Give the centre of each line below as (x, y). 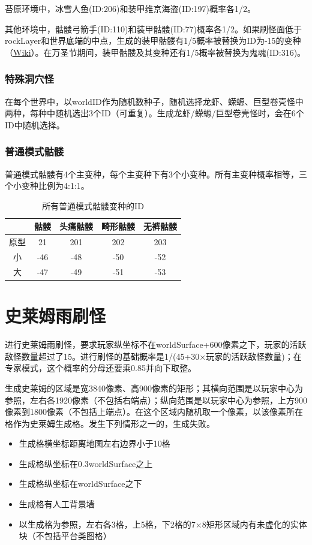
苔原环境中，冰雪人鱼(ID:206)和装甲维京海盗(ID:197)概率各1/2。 (130, 8)
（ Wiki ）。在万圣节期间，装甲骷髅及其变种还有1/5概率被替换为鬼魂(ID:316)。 (155, 52)
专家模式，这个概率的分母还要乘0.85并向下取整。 (100, 368)
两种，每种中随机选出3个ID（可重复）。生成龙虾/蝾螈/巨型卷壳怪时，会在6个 (154, 113)
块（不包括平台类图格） (65, 536)
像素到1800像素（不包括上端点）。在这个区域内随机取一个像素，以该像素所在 (154, 412)
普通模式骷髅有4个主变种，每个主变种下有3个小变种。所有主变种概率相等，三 (156, 174)
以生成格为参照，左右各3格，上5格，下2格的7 (107, 524)
